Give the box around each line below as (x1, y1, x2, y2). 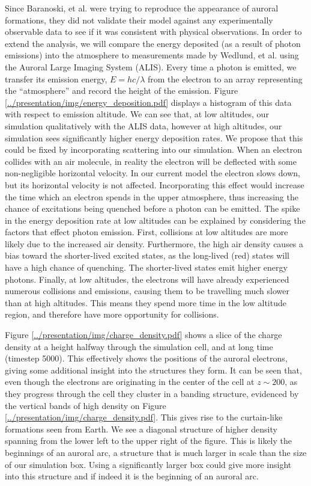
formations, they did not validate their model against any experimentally (5, 13, 273, 26)
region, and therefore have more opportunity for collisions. (5, 308, 219, 321)
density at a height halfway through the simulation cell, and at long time (5, 340, 273, 352)
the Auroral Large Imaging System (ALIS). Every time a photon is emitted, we (5, 60, 297, 73)
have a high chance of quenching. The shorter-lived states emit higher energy (5, 261, 288, 274)
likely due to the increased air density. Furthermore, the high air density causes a (5, 237, 304, 250)
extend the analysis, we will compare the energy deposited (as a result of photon (5, 37, 301, 49)
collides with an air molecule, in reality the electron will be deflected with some (5, 155, 297, 167)
